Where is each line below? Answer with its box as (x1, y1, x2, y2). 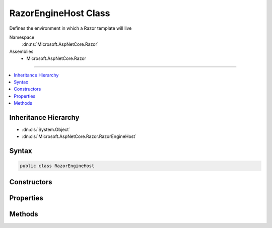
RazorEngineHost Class (9, 8, 110, 19)
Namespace (9, 34, 35, 40)
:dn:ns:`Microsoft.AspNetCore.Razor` (22, 41, 99, 47)
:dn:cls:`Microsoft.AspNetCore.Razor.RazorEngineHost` (22, 133, 137, 139)
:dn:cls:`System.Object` (22, 126, 71, 132)
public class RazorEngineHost (20, 163, 95, 169)
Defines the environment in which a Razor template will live (9, 25, 132, 31)
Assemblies (9, 48, 34, 54)
